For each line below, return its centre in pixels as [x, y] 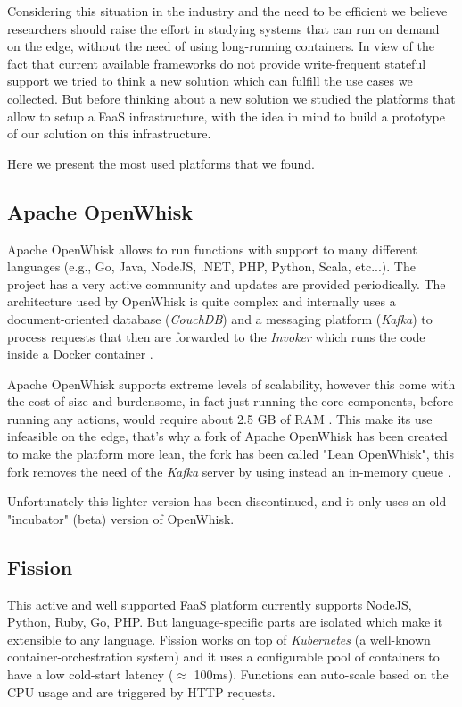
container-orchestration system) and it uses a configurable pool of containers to [223, 657]
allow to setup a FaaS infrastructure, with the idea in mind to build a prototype [226, 116]
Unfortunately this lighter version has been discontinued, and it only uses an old [227, 501]
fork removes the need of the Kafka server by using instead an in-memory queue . [229, 471]
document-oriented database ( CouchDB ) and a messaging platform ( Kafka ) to [220, 318]
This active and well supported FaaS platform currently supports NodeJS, [210, 604]
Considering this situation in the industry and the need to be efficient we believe [227, 11]
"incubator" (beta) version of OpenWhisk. [121, 518]
